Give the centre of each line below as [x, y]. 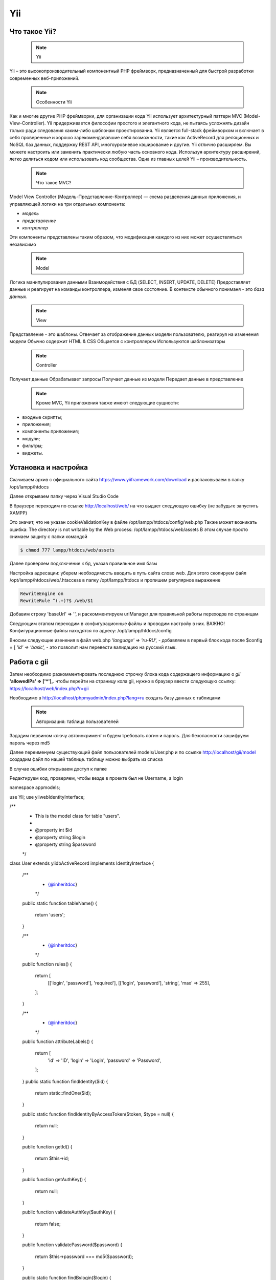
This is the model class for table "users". [77, 816]
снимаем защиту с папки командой [49, 537]
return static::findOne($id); [63, 1093]
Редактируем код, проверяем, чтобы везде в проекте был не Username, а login [96, 778]
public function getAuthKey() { [54, 1180]
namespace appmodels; [35, 787]
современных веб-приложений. [44, 78]
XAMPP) [18, 513]
